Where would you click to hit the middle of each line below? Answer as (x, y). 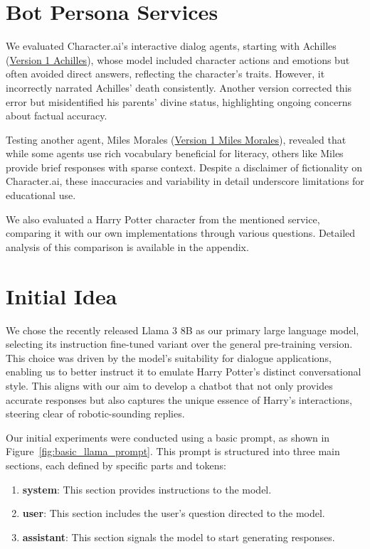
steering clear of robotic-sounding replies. (95, 414)
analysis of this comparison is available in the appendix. (127, 246)
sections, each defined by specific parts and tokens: (116, 465)
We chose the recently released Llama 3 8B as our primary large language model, (183, 330)
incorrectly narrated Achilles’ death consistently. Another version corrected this (179, 87)
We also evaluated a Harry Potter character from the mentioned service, (163, 219)
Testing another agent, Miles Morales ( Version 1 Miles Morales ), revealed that (176, 139)
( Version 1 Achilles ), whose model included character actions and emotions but (178, 59)
